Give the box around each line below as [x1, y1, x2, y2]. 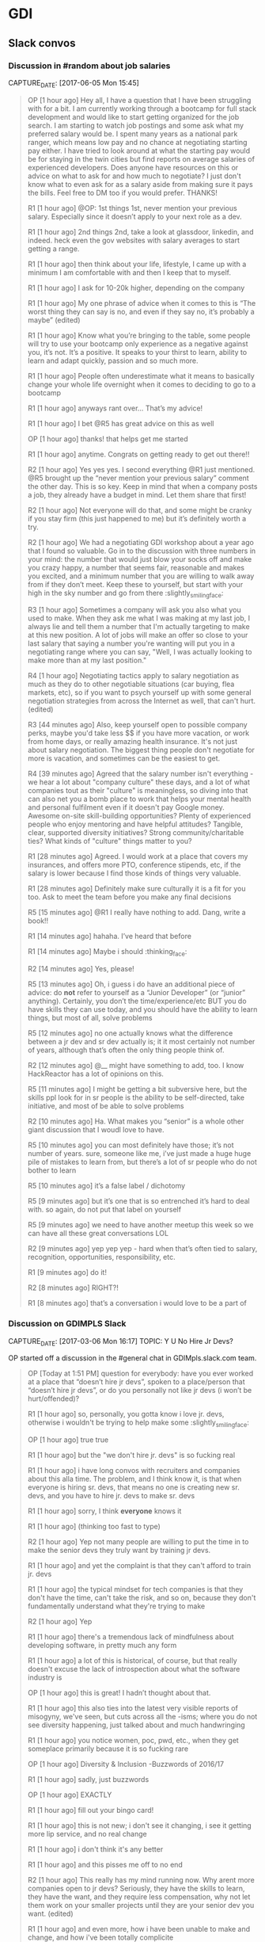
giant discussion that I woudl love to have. [27, 1125, 165, 1135]
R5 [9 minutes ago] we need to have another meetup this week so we [27, 1220, 254, 1230]
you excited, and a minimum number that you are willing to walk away [27, 571, 255, 581]
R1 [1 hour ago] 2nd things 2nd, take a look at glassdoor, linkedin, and [27, 227, 254, 236]
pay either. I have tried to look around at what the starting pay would [27, 146, 251, 155]
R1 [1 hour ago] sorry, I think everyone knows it [27, 1506, 182, 1516]
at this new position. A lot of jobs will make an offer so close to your [27, 631, 248, 640]
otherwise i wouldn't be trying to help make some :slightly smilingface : [27, 1417, 249, 1429]
